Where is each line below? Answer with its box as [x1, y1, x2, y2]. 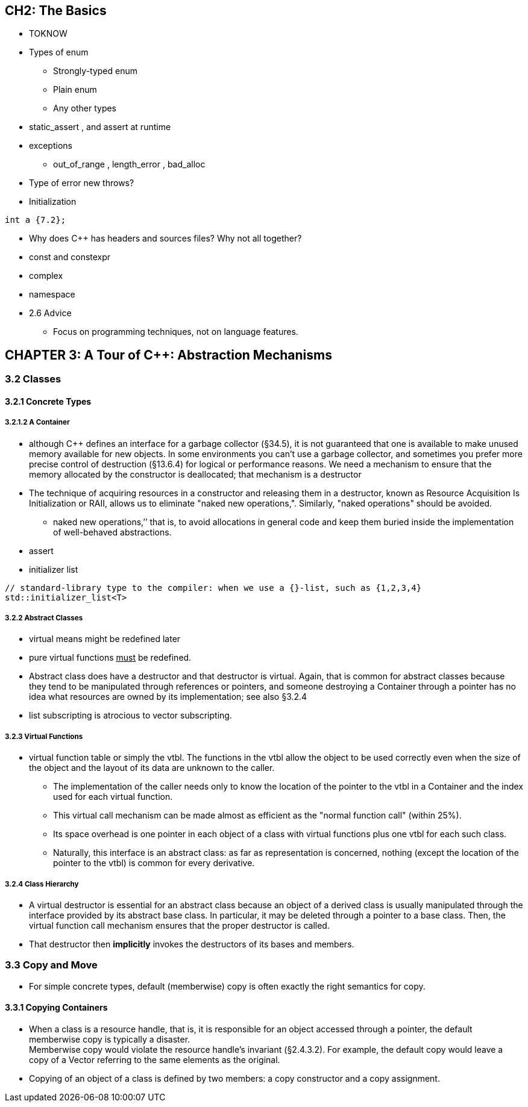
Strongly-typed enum [53, 66, 138, 76]
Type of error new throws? [29, 178, 134, 189]
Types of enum [29, 47, 89, 58]
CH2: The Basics [5, 3, 107, 18]
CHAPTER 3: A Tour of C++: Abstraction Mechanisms [5, 347, 332, 363]
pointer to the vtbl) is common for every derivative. [53, 858, 255, 868]
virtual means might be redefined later [29, 634, 181, 644]
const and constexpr [29, 252, 111, 263]
